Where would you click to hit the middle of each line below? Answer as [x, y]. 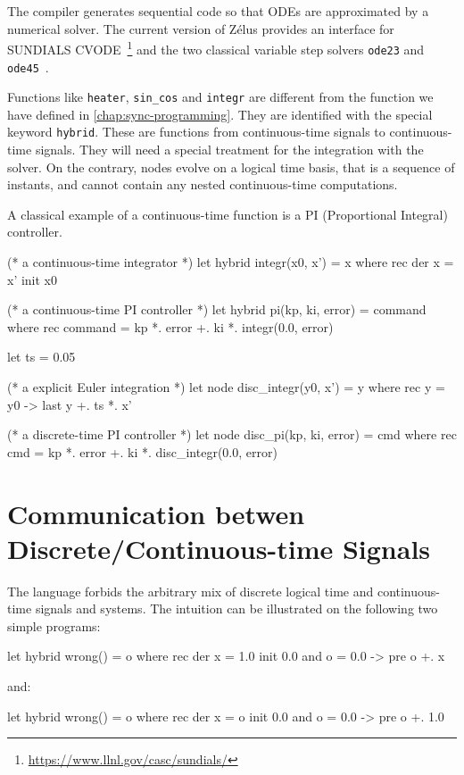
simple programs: [54, 625]
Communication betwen [156, 513]
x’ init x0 [33, 279]
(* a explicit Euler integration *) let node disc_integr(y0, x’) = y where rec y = [226, 387]
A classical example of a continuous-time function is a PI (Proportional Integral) [228, 214]
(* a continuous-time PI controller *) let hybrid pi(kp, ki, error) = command [217, 309]
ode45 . [28, 67]
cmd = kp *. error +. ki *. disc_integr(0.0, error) [142, 451]
